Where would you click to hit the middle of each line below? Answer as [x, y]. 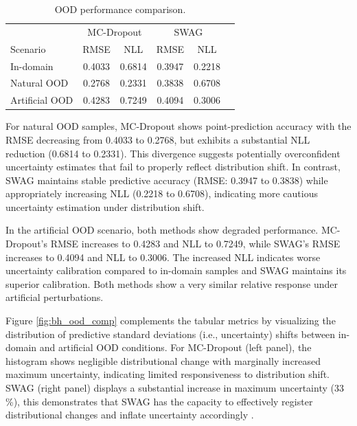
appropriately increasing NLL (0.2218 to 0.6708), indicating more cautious [162, 193]
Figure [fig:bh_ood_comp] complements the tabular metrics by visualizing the [171, 321]
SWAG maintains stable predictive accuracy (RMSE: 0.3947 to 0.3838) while [167, 180]
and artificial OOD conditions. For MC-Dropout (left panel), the [175, 347]
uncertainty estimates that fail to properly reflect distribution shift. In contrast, [173, 167]
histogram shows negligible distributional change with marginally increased [163, 360]
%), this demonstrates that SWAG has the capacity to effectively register [159, 401]
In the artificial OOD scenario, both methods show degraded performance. [162, 230]
